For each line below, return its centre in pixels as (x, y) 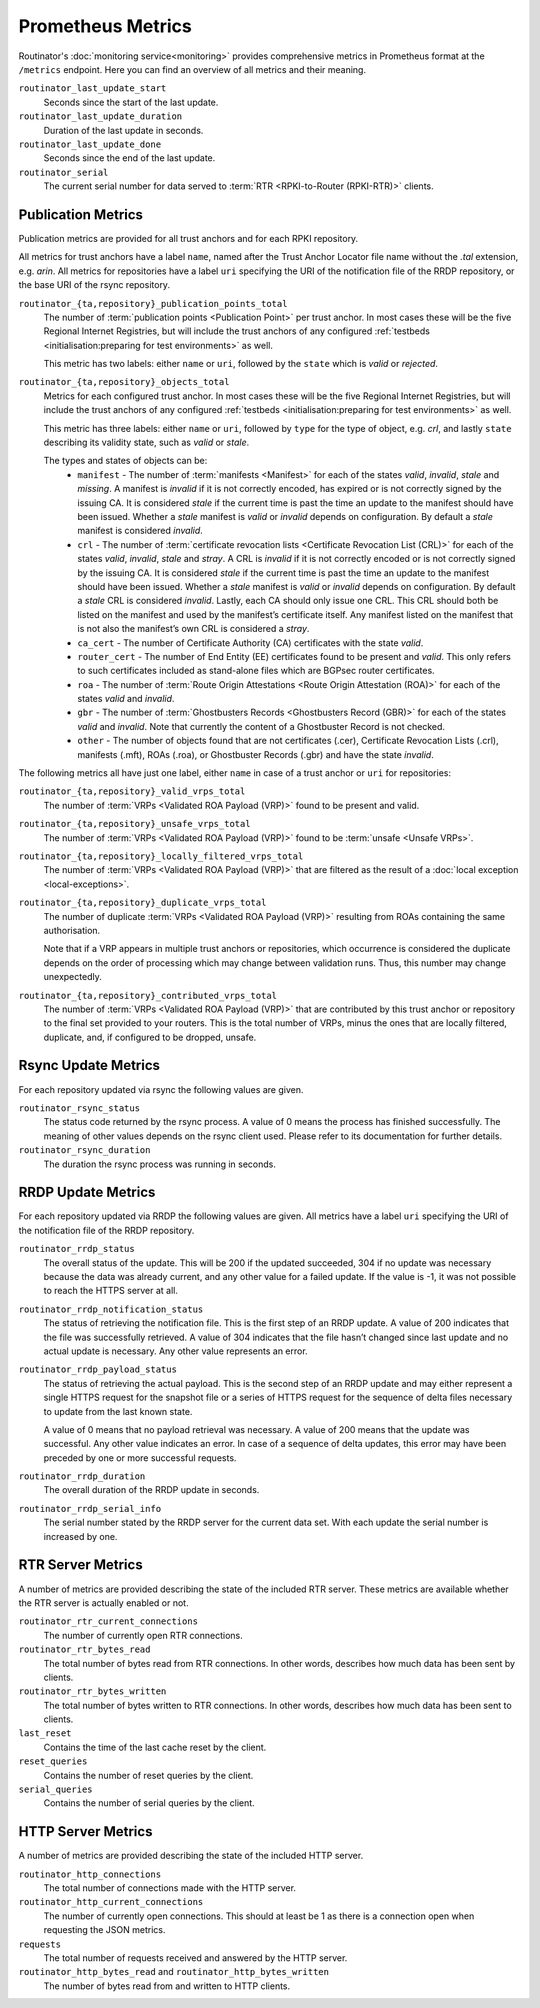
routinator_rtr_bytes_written (92, 1691)
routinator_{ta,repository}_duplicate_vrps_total (142, 903)
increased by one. (80, 1536)
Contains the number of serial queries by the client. (149, 1803)
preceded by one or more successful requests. (140, 1457)
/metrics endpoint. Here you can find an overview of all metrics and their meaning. (192, 69)
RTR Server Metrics (81, 1565)
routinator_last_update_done (90, 144)
